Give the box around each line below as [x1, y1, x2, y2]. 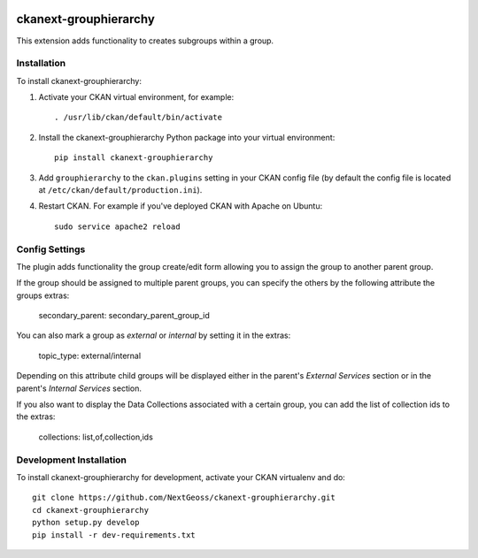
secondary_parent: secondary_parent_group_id [38, 310, 210, 321]
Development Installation [16, 454, 127, 466]
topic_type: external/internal [38, 350, 142, 361]
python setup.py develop [32, 517, 140, 528]
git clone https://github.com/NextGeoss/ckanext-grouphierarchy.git [32, 493, 335, 503]
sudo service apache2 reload [54, 221, 181, 232]
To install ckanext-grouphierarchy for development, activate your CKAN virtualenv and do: [16, 471, 345, 482]
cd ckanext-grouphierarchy [32, 505, 150, 515]
